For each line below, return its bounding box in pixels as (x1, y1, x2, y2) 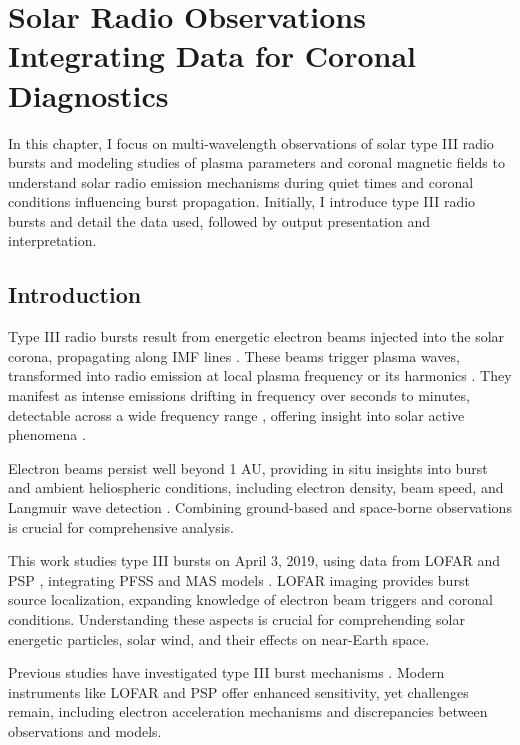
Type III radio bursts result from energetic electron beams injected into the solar (8, 326, 505, 347)
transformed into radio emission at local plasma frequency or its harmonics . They (8, 365, 512, 386)
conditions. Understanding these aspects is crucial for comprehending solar (8, 608, 465, 629)
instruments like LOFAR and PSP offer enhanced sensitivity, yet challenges (8, 681, 469, 702)
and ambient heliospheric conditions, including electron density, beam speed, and (8, 477, 504, 498)
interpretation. (8, 230, 97, 251)
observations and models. (8, 720, 162, 741)
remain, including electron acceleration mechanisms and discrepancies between (8, 701, 488, 722)
